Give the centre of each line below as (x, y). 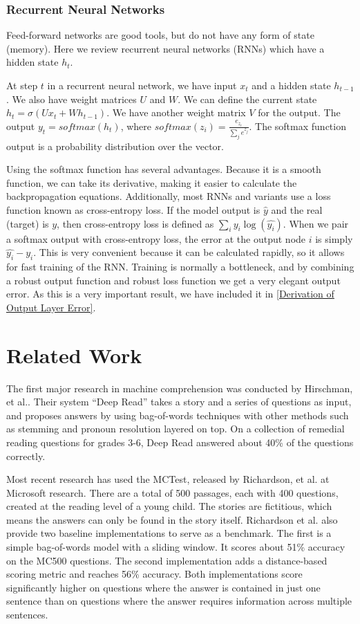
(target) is (28, 223)
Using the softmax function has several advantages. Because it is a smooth (164, 169)
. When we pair (316, 223)
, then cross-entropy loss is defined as (135, 223)
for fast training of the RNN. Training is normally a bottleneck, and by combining (180, 267)
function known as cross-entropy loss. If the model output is (133, 210)
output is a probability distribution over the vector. (115, 146)
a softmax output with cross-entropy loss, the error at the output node (156, 238)
